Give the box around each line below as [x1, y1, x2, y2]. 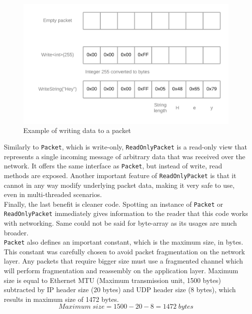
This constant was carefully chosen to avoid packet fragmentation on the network [4, 246, 245, 256]
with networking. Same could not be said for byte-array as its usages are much [4, 218, 237, 228]
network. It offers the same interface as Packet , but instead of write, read [4, 161, 222, 171]
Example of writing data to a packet [23, 125, 131, 135]
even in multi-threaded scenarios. [4, 189, 102, 199]
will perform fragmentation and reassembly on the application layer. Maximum [4, 265, 238, 276]
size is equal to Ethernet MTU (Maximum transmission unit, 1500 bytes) [4, 275, 221, 285]
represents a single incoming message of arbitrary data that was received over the [4, 151, 246, 161]
